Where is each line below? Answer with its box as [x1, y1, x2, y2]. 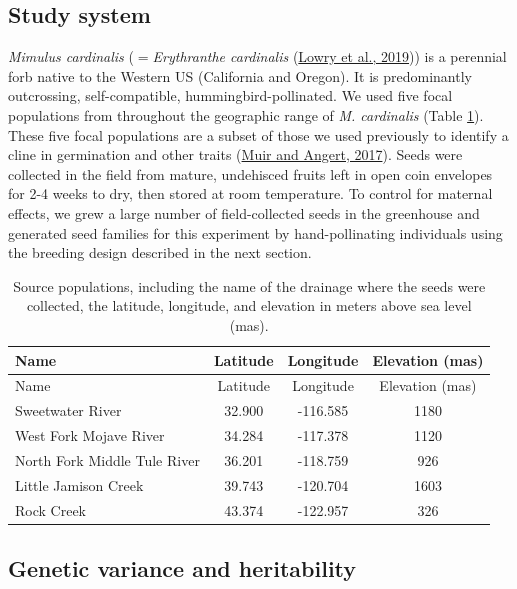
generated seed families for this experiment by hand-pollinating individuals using [8, 222, 503, 243]
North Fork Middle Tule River [15, 449, 200, 470]
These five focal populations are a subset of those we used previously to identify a [8, 124, 509, 145]
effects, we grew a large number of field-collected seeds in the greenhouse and [8, 202, 480, 223]
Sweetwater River [15, 400, 122, 421]
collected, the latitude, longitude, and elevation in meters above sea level [26, 295, 472, 316]
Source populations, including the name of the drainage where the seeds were [13, 275, 486, 296]
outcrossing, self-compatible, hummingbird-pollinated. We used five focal [8, 85, 453, 106]
